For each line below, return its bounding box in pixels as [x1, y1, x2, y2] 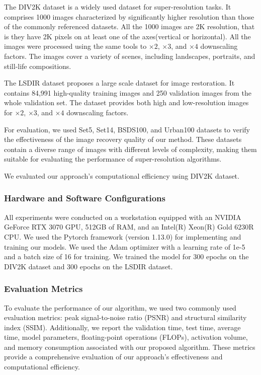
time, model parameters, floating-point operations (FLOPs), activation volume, [4, 332, 248, 342]
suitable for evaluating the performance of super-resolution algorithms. [4, 154, 222, 164]
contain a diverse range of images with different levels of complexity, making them [4, 143, 257, 154]
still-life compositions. [4, 60, 71, 71]
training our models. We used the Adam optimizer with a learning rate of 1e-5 [4, 241, 245, 252]
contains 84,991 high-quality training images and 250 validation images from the [4, 87, 251, 98]
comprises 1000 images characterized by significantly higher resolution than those [4, 11, 254, 22]
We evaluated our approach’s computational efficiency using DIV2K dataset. [4, 170, 239, 181]
